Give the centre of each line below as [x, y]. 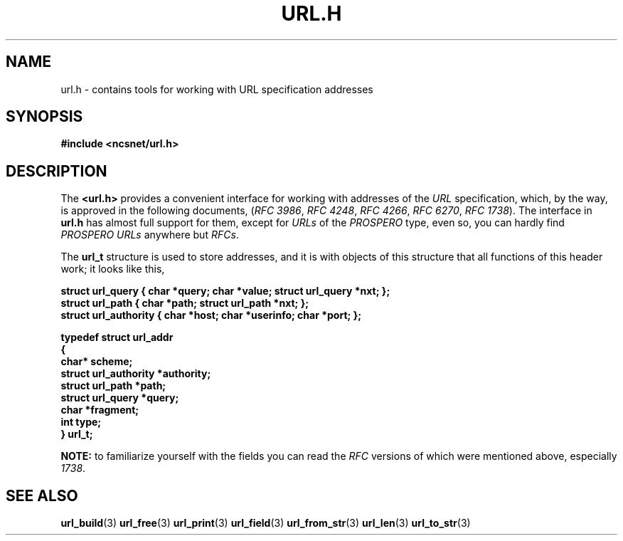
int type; [81, 422]
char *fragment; [100, 410]
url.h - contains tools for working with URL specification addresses [217, 89]
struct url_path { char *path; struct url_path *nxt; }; [185, 303]
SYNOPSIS [44, 117]
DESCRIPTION [57, 171]
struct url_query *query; [120, 398]
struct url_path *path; [113, 386]
